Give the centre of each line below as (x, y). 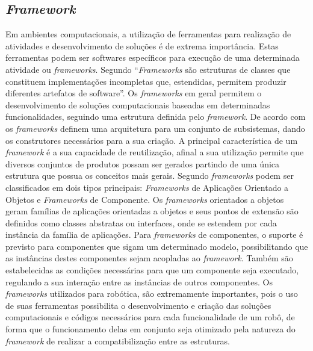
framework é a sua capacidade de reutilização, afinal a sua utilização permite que (155, 152)
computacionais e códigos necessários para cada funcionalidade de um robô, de (150, 317)
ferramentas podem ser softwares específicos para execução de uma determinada (153, 57)
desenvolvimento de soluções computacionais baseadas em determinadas (138, 104)
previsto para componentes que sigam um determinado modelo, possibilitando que (157, 246)
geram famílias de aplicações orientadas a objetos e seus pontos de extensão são (152, 211)
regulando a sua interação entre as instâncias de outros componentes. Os (139, 281)
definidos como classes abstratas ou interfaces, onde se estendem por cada (141, 222)
